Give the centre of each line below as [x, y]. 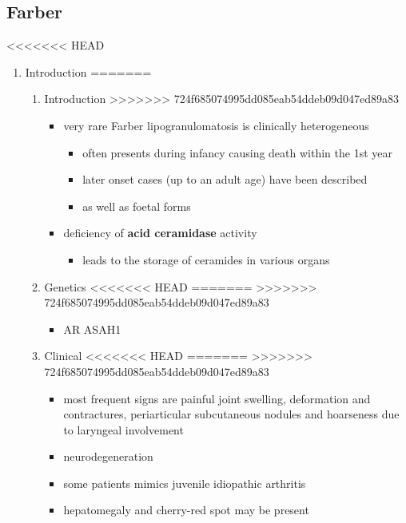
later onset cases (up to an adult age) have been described [225, 179]
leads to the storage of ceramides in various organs [206, 259]
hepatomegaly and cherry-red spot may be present [186, 510]
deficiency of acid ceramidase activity [160, 233]
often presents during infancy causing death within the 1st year [237, 152]
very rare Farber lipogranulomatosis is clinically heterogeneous [216, 125]
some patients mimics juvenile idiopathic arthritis [185, 483]
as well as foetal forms [137, 206]
